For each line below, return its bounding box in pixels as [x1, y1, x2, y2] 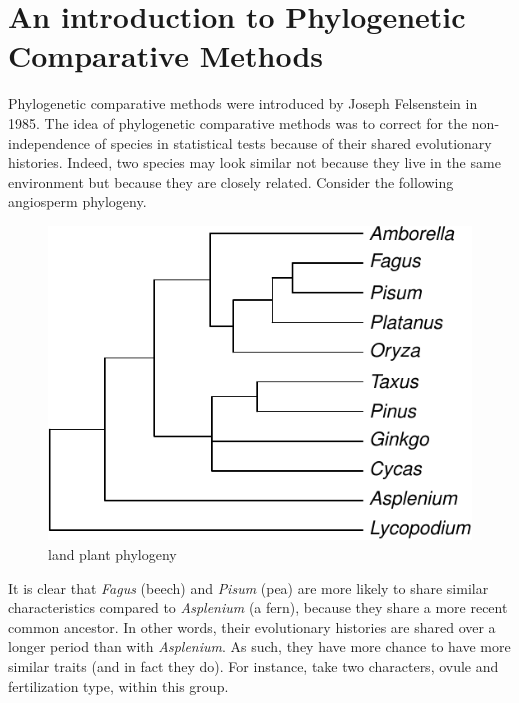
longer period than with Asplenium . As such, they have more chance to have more [8, 636, 511, 657]
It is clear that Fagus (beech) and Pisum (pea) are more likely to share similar [8, 577, 489, 598]
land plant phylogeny [48, 543, 177, 564]
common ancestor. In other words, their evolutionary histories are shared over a [8, 616, 496, 637]
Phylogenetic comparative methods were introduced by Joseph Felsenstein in [8, 93, 478, 114]
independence [8, 132, 91, 153]
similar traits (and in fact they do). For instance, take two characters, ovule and [8, 655, 499, 676]
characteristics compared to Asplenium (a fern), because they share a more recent [8, 597, 508, 618]
